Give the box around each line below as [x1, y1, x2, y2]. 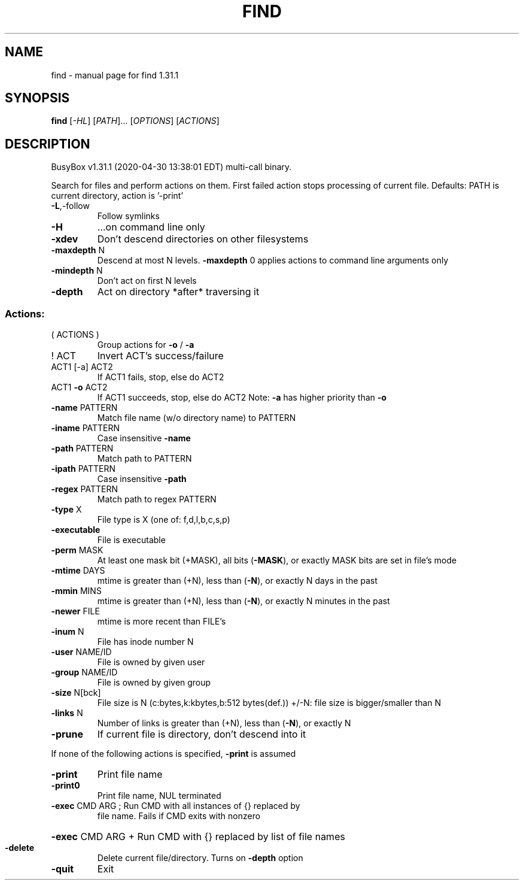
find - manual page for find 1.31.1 [51, 69, 179, 80]
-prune [51, 728, 83, 741]
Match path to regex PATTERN [97, 494, 217, 505]
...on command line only [97, 221, 205, 234]
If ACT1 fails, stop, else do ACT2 [97, 372, 224, 383]
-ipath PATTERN [51, 463, 116, 474]
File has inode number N [97, 637, 194, 647]
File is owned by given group [97, 677, 211, 688]
